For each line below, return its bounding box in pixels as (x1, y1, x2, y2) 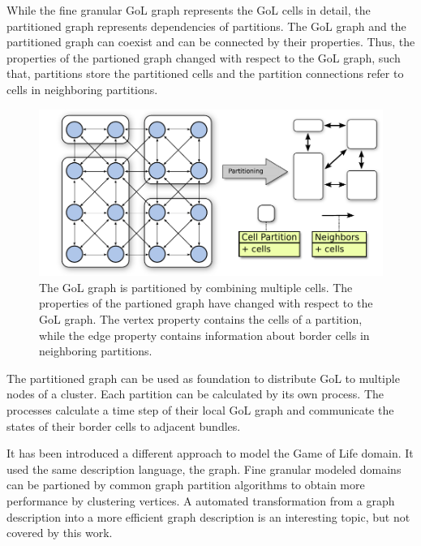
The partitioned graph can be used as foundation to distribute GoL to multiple (6, 369, 400, 386)
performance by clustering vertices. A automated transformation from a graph (6, 492, 395, 509)
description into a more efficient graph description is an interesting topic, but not (6, 508, 410, 525)
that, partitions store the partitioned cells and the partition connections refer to (6, 65, 404, 82)
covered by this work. (6, 524, 113, 541)
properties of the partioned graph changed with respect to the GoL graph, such (6, 49, 401, 66)
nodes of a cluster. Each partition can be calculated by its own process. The (6, 385, 384, 402)
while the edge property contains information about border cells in (39, 326, 370, 343)
